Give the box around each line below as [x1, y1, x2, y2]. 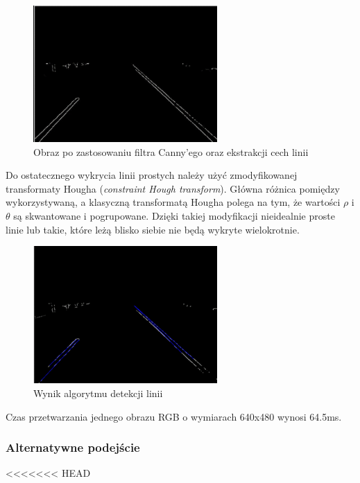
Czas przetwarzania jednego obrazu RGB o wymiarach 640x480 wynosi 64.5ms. [6, 409, 342, 423]
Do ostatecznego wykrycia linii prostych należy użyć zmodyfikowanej [6, 168, 298, 182]
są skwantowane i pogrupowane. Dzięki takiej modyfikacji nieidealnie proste [13, 208, 335, 222]
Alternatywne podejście [6, 439, 140, 456]
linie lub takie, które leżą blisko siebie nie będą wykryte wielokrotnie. [6, 222, 300, 236]
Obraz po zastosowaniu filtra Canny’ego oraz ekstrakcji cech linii [33, 144, 309, 159]
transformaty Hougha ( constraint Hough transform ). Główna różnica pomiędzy [6, 181, 340, 195]
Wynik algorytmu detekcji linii [33, 385, 163, 400]
